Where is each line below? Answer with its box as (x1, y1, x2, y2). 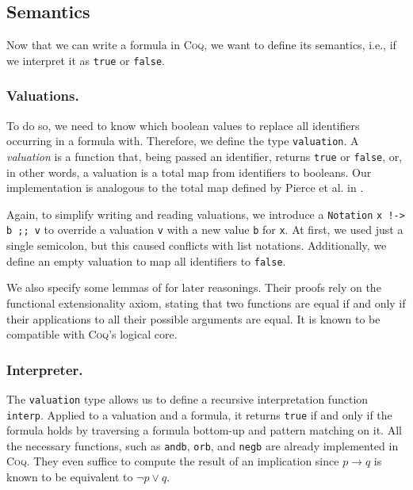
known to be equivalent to (6, 469, 133, 485)
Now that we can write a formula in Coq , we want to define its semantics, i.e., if (6, 36, 396, 53)
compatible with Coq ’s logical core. (6, 326, 178, 343)
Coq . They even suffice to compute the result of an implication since (6, 453, 339, 469)
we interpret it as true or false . (6, 52, 165, 68)
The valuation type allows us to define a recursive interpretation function (6, 390, 369, 407)
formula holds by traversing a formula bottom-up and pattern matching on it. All (6, 422, 402, 438)
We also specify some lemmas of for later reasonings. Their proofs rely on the (6, 279, 381, 296)
